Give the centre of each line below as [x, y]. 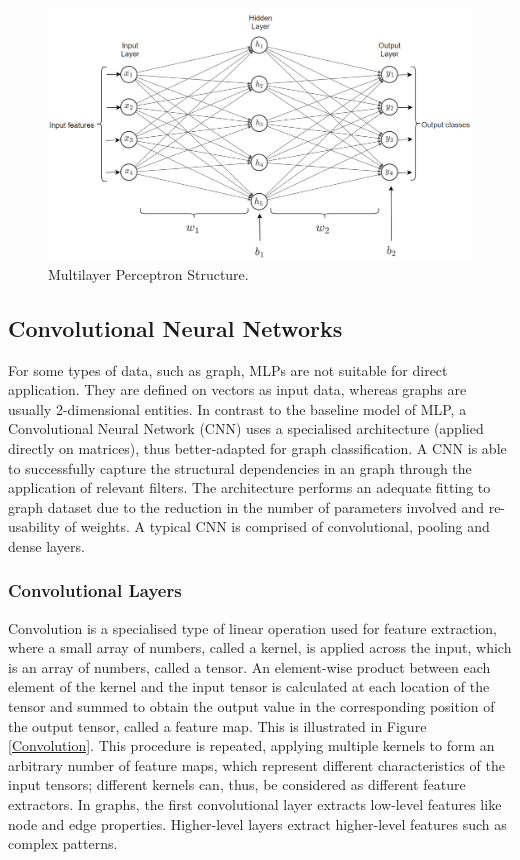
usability [34, 526]
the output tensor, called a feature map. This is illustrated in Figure [217, 725]
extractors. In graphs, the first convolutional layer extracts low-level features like [255, 804]
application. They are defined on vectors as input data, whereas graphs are [237, 389]
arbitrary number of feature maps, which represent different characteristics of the [256, 764]
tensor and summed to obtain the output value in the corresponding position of [251, 706]
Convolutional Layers [95, 590]
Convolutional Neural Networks [175, 327]
